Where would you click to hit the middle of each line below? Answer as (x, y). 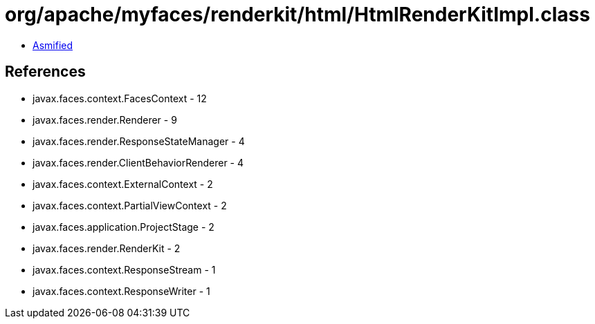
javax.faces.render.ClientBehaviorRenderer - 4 (138, 162)
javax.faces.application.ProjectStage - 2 (123, 227)
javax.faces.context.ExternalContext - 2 (123, 184)
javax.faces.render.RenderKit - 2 (107, 248)
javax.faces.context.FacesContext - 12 (120, 98)
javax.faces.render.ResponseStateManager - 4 (139, 141)
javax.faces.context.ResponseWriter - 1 (121, 291)
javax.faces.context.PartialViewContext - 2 (130, 205)
